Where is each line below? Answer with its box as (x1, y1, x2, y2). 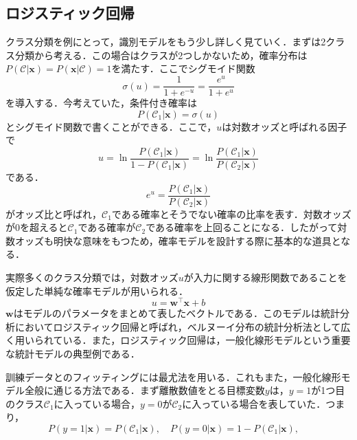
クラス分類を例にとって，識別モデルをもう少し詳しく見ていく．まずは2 (5, 34, 326, 49)
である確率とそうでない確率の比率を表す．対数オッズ (111, 206, 352, 221)
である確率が (78, 220, 136, 234)
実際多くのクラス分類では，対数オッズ (5, 270, 178, 284)
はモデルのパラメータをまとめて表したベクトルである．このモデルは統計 (13, 306, 341, 320)
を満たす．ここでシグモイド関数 (111, 61, 255, 76)
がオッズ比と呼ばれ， (5, 206, 102, 221)
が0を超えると (5, 220, 68, 234)
